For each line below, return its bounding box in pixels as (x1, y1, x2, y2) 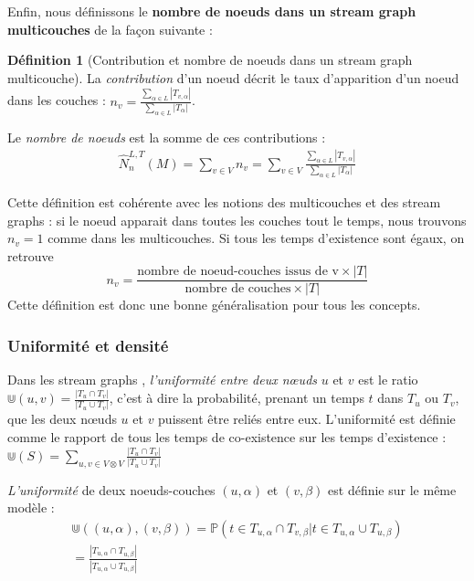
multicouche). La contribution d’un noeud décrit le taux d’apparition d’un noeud (7, 68, 459, 87)
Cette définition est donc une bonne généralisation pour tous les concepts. (7, 295, 421, 314)
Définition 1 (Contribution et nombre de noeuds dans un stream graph (7, 50, 413, 69)
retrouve (7, 246, 54, 265)
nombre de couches (184, 282, 291, 296)
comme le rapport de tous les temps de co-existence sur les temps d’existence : (7, 428, 447, 446)
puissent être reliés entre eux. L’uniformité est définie (158, 409, 456, 428)
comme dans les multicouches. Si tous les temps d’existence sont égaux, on (47, 228, 465, 248)
